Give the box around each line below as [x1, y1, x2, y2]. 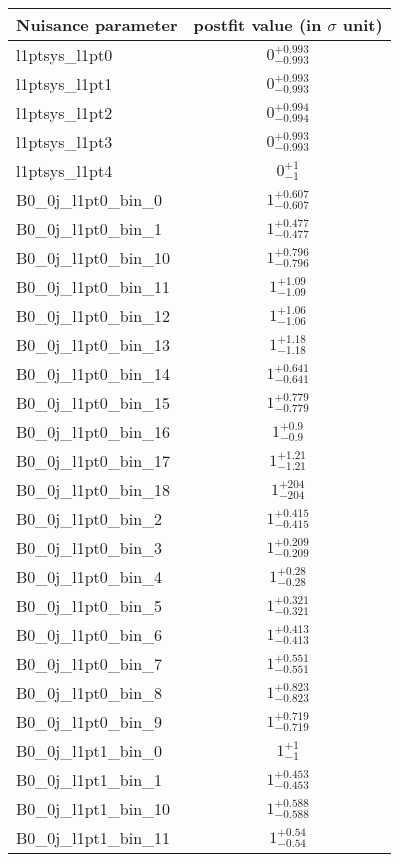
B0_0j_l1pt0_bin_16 [16, 420, 171, 443]
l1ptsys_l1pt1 [16, 72, 113, 95]
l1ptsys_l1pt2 [16, 101, 113, 124]
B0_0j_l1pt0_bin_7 [16, 652, 163, 675]
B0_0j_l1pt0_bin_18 [16, 478, 171, 501]
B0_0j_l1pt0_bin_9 [16, 710, 163, 733]
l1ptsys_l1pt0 [16, 43, 113, 66]
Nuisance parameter [16, 13, 178, 36]
